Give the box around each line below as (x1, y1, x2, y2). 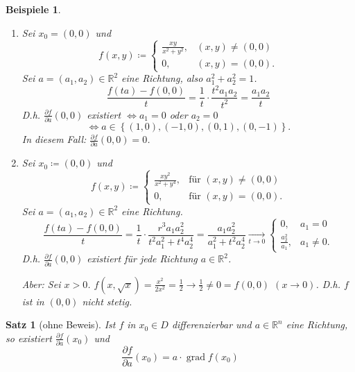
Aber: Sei (21, 276, 61, 291)
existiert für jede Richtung (87, 251, 198, 266)
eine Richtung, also (121, 71, 203, 85)
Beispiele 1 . (6, 2, 61, 16)
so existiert (6, 330, 52, 345)
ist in (21, 294, 44, 308)
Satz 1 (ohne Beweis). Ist (6, 317, 116, 332)
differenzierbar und (171, 317, 252, 332)
